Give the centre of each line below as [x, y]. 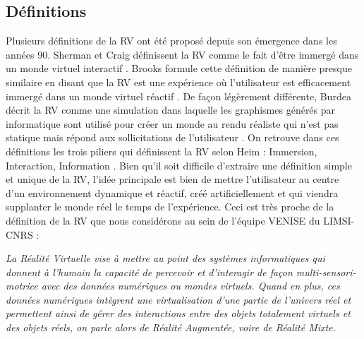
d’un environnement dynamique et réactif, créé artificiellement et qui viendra [172, 192]
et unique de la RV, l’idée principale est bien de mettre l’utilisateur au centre [172, 179]
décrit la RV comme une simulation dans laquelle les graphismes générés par [171, 110]
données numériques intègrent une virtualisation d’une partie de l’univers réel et [178, 299]
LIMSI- [339, 220]
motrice [22, 286]
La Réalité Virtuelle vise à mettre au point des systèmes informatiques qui [165, 258]
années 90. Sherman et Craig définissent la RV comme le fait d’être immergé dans [182, 54]
